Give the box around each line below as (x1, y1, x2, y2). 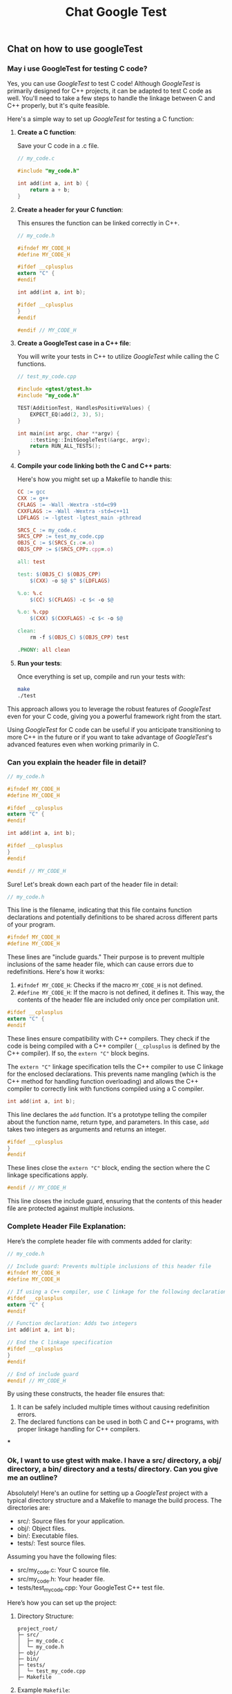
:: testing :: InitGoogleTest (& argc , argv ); (30, 436, 151, 443)
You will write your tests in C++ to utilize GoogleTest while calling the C (17, 352, 220, 361)
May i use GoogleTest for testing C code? (7, 64, 148, 73)
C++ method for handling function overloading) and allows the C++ (7, 1077, 199, 1085)
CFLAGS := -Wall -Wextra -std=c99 (17, 501, 117, 508)
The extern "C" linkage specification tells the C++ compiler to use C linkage (7, 1062, 224, 1071)
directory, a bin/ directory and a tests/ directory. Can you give (7, 1465, 219, 1474)
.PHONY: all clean (17, 646, 70, 653)
